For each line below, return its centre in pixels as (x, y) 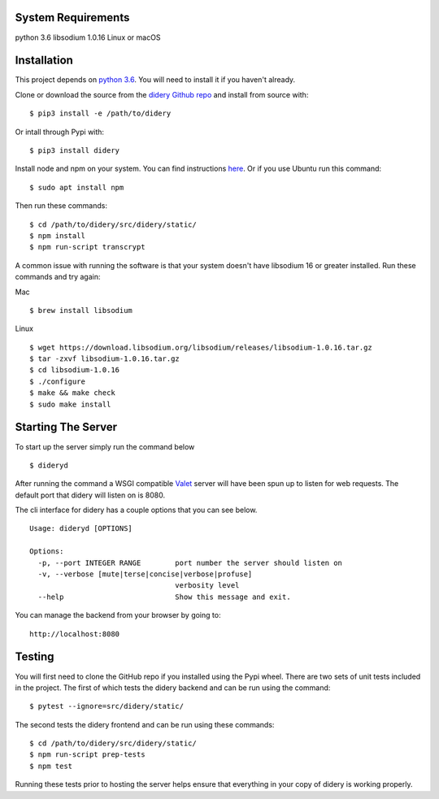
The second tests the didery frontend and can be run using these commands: (145, 724)
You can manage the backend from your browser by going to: (118, 615)
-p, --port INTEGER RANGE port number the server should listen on (190, 562)
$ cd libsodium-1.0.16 (75, 370)
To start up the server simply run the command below (105, 446)
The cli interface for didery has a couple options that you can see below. (136, 510)
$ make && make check (72, 393)
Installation (44, 61)
